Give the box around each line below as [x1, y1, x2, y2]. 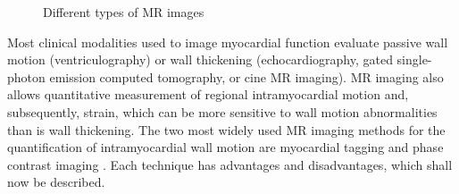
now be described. [7, 173, 105, 191]
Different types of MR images [43, 3, 204, 21]
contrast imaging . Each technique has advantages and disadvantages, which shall [7, 155, 453, 173]
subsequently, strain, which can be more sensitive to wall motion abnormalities [7, 102, 438, 121]
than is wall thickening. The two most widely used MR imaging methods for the [7, 120, 446, 139]
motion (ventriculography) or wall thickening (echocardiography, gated [7, 50, 393, 69]
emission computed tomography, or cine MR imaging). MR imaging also [49, 67, 444, 86]
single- [396, 50, 432, 69]
